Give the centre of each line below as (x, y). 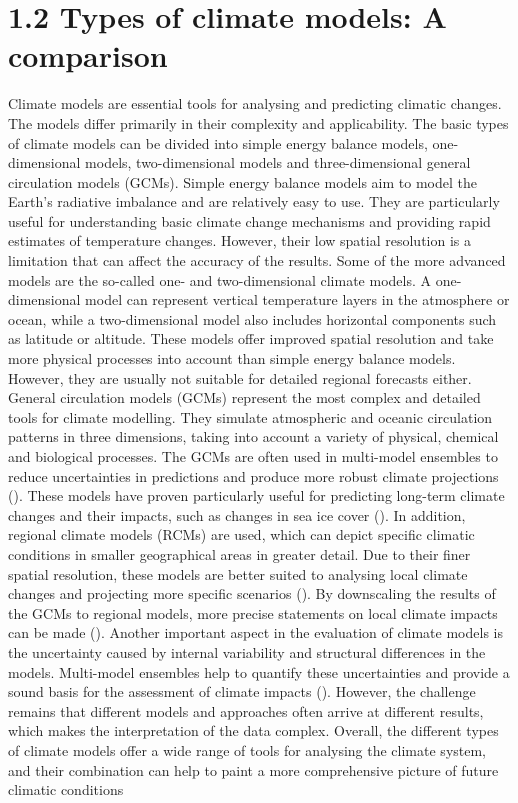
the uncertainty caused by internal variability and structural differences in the (247, 651)
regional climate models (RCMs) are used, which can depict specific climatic (241, 534)
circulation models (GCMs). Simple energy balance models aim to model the (242, 181)
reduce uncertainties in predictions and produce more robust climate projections (253, 475)
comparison (88, 55)
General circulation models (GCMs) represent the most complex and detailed (244, 397)
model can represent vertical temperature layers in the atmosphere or (297, 299)
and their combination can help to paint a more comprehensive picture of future (253, 769)
